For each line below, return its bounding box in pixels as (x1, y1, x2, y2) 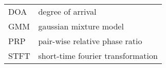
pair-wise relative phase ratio (38, 35, 142, 47)
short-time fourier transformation (38, 50, 158, 61)
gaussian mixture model (38, 20, 124, 32)
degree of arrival (38, 6, 97, 17)
